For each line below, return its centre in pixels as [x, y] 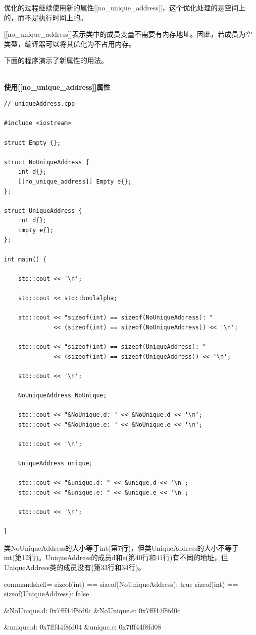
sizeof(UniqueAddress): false [47, 594]
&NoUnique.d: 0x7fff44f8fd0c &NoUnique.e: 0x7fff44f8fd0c [92, 610]
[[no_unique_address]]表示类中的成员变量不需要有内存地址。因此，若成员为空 [128, 34]
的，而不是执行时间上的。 [46, 17]
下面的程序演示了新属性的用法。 [56, 60]
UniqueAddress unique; [55, 464]
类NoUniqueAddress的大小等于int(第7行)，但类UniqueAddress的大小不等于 [122, 547]
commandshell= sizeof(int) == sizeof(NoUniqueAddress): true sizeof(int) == [121, 584]
